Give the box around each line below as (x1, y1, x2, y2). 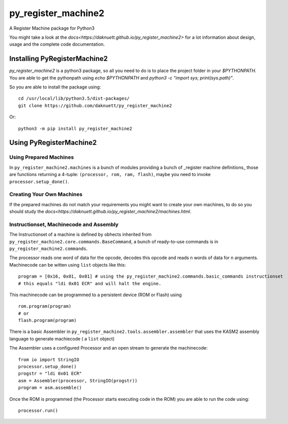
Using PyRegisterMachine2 (9, 138, 97, 147)
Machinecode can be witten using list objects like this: (9, 262, 126, 268)
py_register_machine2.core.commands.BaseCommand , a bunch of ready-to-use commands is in (9, 238, 219, 244)
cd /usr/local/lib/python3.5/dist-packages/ (18, 96, 130, 102)
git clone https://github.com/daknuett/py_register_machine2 (18, 103, 172, 108)
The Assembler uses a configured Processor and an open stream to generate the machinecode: (9, 345, 208, 351)
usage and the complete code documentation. (9, 41, 105, 47)
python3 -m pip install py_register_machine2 (18, 126, 133, 131)
